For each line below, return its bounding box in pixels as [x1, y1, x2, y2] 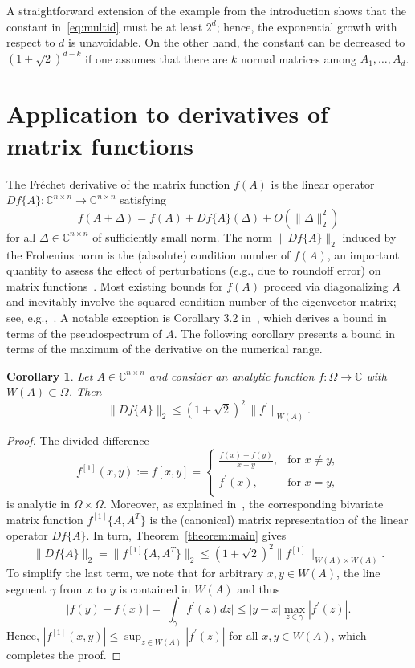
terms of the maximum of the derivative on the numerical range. [6, 340, 323, 357]
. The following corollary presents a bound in [173, 324, 395, 341]
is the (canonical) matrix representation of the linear [149, 511, 409, 527]
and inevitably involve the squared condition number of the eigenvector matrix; [6, 293, 397, 310]
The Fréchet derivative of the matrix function [6, 175, 230, 192]
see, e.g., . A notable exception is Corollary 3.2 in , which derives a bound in [6, 308, 387, 325]
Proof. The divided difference [6, 432, 149, 449]
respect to [6, 34, 55, 51]
